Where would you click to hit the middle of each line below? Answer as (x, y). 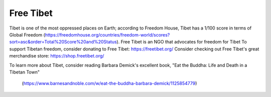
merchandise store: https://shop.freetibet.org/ (57, 56)
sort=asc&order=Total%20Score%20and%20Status (63, 42)
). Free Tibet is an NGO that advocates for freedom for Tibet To (182, 42)
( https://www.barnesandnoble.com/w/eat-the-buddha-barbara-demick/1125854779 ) (109, 83)
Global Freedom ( (27, 34)
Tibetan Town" (25, 72)
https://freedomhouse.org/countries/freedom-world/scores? (107, 34)
